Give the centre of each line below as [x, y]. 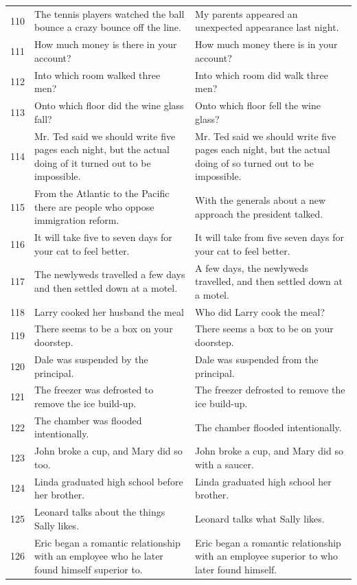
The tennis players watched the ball [110, 13]
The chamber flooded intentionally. [268, 427]
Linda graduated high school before [109, 481]
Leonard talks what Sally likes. [260, 518]
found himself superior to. [89, 569]
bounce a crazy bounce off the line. [108, 27]
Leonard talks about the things [100, 512]
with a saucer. [224, 464]
